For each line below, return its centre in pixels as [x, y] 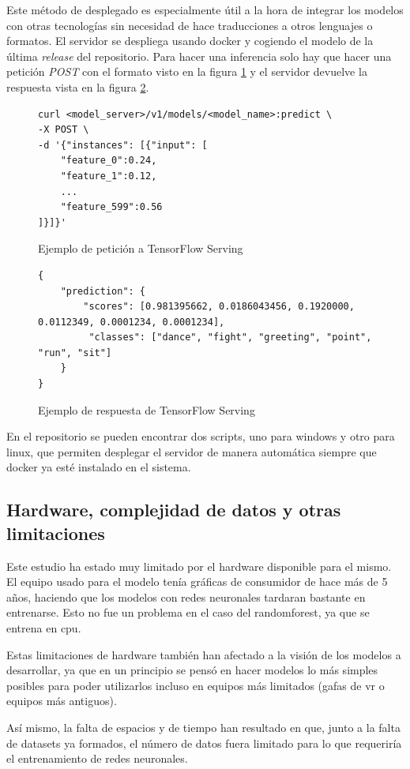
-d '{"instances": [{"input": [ [123, 145]
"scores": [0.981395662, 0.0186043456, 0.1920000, [219, 307]
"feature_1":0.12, [109, 176]
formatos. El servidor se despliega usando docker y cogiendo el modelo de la [190, 41]
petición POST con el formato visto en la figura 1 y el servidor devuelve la [187, 71]
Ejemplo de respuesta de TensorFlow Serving [147, 409]
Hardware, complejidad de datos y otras [174, 510]
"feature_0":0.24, [109, 161]
